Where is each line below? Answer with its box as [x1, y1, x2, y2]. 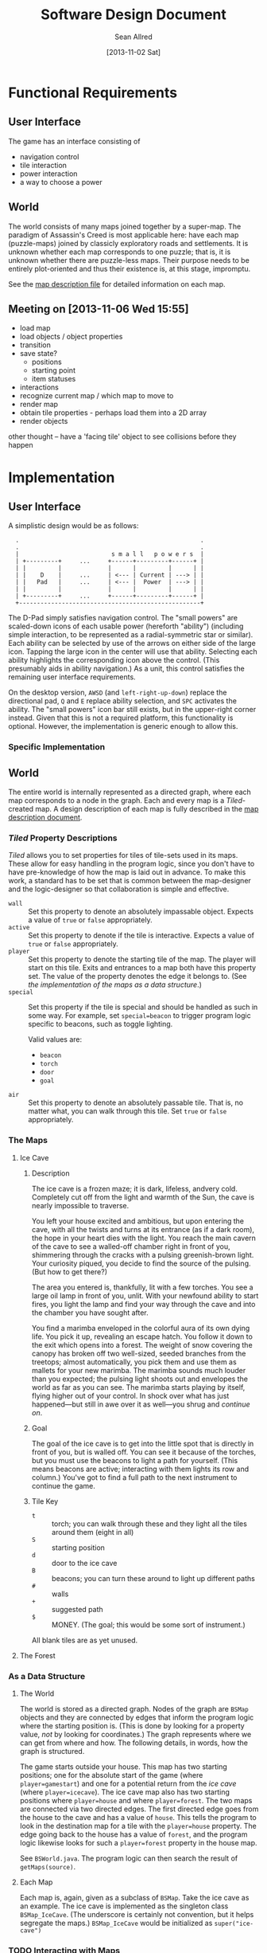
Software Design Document [41, 6, 226, 24]
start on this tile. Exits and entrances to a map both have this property [28, 963, 257, 973]
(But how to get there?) [31, 1266, 107, 1276]
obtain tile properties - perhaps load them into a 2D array [19, 408, 207, 417]
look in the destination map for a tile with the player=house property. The [19, 1822, 257, 1830]
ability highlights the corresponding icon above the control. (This [8, 656, 220, 665]
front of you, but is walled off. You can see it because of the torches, [31, 1447, 257, 1457]
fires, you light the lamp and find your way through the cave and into [31, 1299, 256, 1309]
